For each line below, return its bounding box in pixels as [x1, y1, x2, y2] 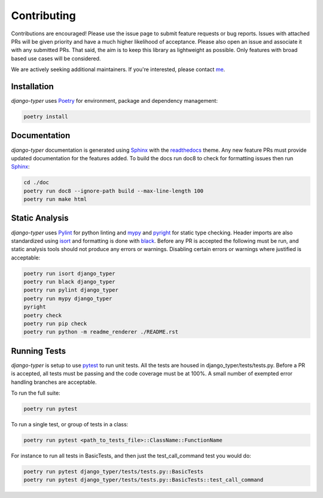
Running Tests [11, 346, 66, 356]
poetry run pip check [23, 320, 87, 327]
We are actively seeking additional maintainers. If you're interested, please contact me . [11, 66, 226, 73]
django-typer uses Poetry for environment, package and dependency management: [11, 97, 218, 105]
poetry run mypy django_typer [23, 295, 112, 302]
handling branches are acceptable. [11, 378, 97, 386]
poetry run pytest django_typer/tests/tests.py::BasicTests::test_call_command [23, 476, 264, 484]
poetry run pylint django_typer [23, 287, 119, 294]
